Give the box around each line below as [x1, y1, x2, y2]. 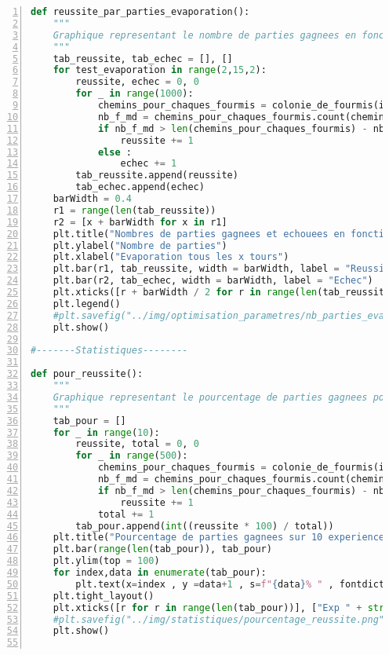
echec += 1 [120, 158, 177, 170]
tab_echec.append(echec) [75, 181, 205, 193]
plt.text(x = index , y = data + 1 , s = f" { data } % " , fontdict [75, 578, 385, 590]
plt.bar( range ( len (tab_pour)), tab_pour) [53, 543, 272, 555]
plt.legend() [53, 298, 121, 309]
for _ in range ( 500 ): [75, 450, 188, 462]
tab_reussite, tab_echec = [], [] [53, 53, 233, 64]
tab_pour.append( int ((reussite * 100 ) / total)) [75, 520, 334, 532]
